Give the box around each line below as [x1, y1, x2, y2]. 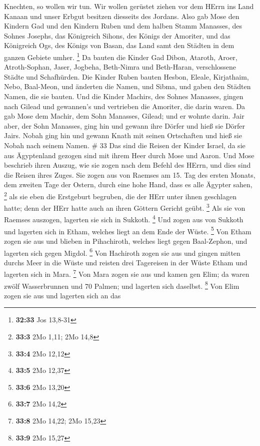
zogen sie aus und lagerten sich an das [4, 290, 121, 300]
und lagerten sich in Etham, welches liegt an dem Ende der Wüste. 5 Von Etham [4, 224, 251, 236]
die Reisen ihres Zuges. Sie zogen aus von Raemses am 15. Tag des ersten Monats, [4, 169, 255, 180]
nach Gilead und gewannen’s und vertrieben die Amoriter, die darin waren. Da [4, 101, 245, 111]
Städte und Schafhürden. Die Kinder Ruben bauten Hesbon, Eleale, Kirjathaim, [4, 71, 249, 82]
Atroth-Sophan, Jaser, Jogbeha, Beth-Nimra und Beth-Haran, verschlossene [4, 62, 236, 72]
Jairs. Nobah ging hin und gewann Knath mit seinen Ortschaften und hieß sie [4, 130, 242, 141]
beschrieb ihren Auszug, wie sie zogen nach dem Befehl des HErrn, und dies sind [4, 160, 251, 170]
